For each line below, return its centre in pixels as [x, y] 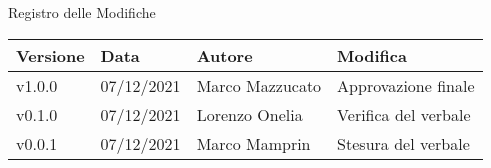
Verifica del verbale [404, 114]
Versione [50, 55]
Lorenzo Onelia [249, 114]
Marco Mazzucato [259, 85]
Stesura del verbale [403, 143]
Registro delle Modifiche [82, 12]
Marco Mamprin [253, 143]
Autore [224, 55]
